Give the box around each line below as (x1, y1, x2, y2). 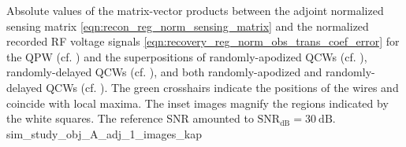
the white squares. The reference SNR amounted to (6, 110, 254, 127)
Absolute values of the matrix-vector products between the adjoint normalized (6, 2, 384, 18)
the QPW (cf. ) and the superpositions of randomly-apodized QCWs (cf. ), (6, 48, 367, 64)
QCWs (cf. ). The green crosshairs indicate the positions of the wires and (46, 79, 399, 95)
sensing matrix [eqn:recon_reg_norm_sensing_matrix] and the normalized (6, 17, 369, 34)
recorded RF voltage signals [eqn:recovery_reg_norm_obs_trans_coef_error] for (6, 33, 400, 50)
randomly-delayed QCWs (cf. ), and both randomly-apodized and (6, 64, 322, 80)
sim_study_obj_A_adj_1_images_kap (6, 125, 202, 141)
